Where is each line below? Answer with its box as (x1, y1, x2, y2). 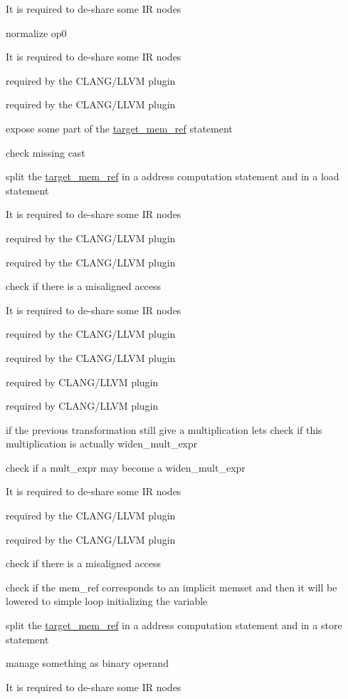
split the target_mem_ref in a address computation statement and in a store (6, 618, 342, 633)
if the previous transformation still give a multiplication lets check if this (6, 422, 322, 437)
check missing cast (6, 145, 85, 160)
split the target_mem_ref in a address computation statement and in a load (6, 169, 339, 184)
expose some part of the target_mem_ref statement (6, 120, 233, 135)
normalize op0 (6, 25, 67, 40)
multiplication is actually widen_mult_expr (6, 436, 198, 451)
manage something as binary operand (6, 656, 169, 670)
